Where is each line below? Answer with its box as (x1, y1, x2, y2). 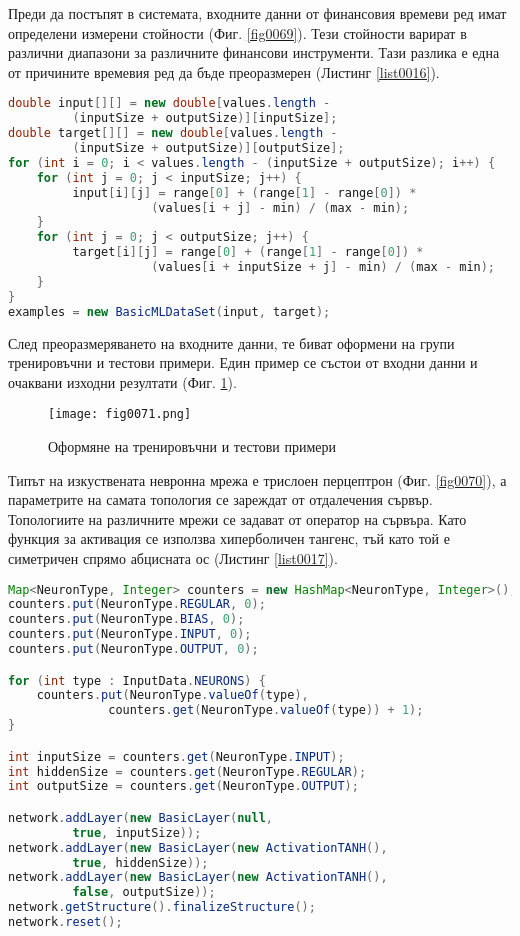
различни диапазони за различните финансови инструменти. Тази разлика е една (8, 42, 500, 63)
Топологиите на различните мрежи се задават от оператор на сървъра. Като (8, 508, 467, 529)
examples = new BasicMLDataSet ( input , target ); (8, 304, 331, 319)
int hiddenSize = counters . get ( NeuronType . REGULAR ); (8, 764, 367, 779)
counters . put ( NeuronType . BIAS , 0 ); (8, 612, 245, 627)
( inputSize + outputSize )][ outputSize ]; (72, 141, 345, 155)
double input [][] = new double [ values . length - (8, 96, 331, 111)
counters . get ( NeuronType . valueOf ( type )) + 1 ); (108, 703, 424, 718)
